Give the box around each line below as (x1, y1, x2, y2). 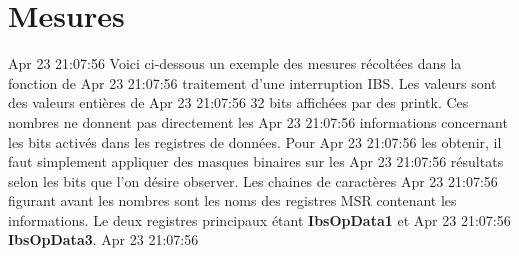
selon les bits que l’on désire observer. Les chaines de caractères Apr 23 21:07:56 (8, 170, 498, 191)
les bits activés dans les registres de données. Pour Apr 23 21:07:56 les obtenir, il (8, 131, 502, 152)
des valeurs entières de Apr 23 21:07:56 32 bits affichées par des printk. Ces (8, 92, 469, 113)
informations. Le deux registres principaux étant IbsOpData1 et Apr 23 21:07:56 (8, 209, 511, 230)
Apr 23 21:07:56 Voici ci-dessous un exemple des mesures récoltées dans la (8, 53, 462, 74)
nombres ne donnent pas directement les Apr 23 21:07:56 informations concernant (8, 111, 508, 132)
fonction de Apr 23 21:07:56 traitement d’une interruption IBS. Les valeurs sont (8, 72, 497, 93)
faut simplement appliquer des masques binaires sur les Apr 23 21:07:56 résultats (8, 151, 504, 172)
